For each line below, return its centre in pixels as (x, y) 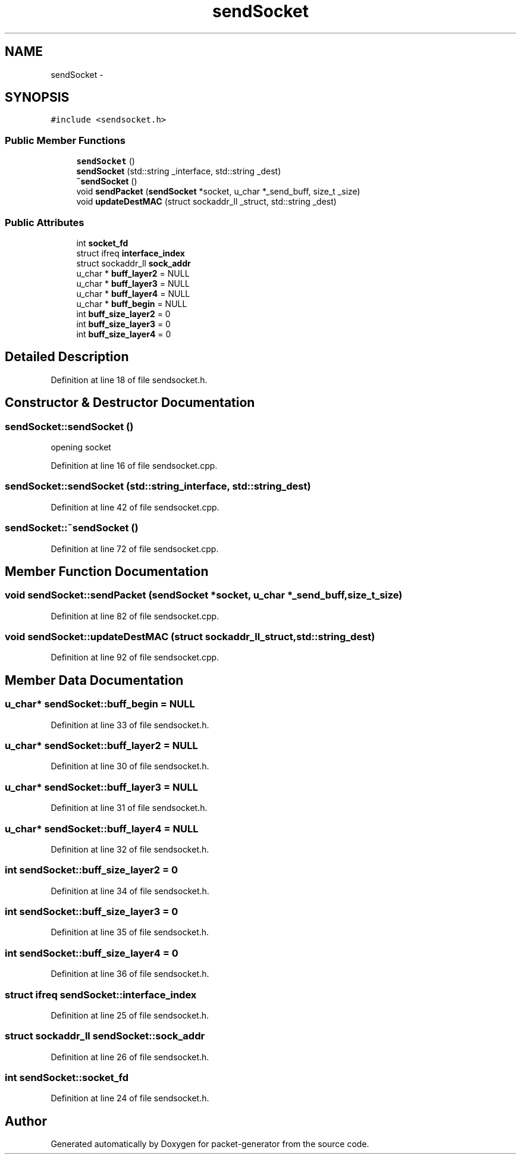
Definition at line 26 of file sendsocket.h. (130, 1057)
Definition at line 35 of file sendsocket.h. (130, 932)
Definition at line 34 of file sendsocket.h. (130, 891)
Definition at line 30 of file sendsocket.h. (130, 766)
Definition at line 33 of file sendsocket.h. (130, 725)
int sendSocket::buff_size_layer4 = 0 (92, 953)
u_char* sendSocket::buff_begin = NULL (100, 704)
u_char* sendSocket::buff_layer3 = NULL (101, 787)
